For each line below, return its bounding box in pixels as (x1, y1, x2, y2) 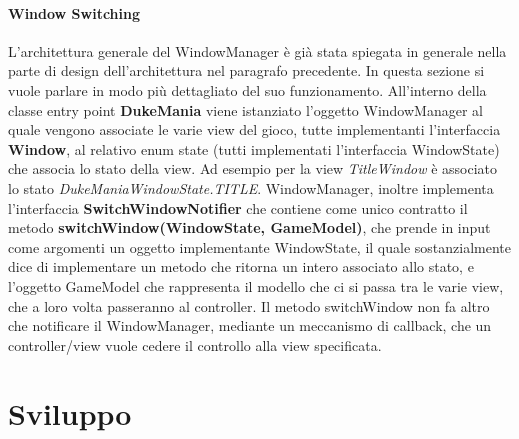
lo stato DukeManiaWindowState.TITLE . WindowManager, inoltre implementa (8, 177, 494, 198)
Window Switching (8, 2, 141, 23)
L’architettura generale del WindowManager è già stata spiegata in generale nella (8, 40, 507, 61)
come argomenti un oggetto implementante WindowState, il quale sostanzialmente (8, 236, 511, 257)
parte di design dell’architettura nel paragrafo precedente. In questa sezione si (8, 60, 485, 81)
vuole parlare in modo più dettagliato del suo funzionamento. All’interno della (8, 79, 487, 100)
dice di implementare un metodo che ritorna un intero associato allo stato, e (8, 256, 474, 277)
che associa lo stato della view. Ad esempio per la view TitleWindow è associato (8, 158, 498, 179)
